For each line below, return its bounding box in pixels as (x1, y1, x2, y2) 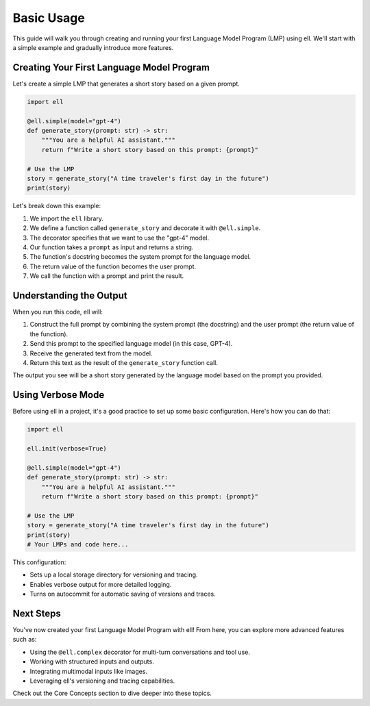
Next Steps (12, 607, 61, 619)
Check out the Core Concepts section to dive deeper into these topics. (12, 689, 212, 698)
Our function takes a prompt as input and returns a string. (29, 243, 194, 251)
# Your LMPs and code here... (27, 540, 129, 548)
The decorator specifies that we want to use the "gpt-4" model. (29, 234, 209, 242)
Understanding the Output (12, 290, 128, 301)
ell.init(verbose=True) (27, 444, 108, 452)
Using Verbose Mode (12, 389, 105, 401)
